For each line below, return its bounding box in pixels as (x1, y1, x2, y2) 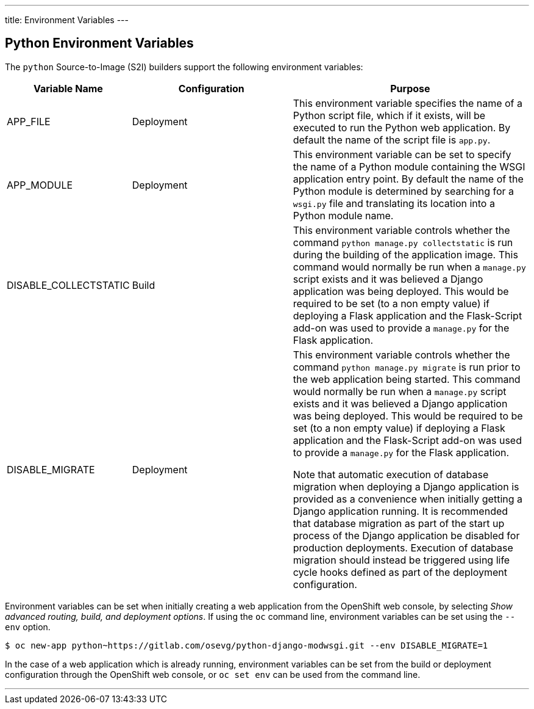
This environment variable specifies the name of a (293, 96, 522, 109)
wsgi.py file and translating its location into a (293, 197, 495, 209)
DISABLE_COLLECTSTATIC (7, 278, 130, 291)
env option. (5, 621, 51, 632)
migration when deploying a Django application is (293, 480, 519, 493)
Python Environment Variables (5, 35, 194, 51)
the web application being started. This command (293, 373, 521, 385)
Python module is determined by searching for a (293, 184, 514, 197)
